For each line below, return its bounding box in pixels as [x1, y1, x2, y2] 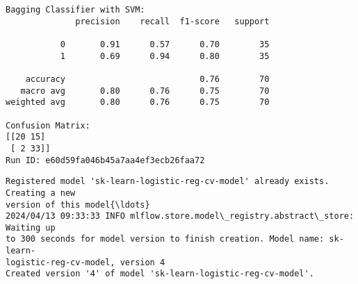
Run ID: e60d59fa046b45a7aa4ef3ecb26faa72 [6, 155, 205, 165]
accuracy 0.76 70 [25, 74, 270, 84]
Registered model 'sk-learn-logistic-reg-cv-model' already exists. [6, 176, 329, 187]
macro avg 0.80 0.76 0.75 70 [20, 85, 270, 96]
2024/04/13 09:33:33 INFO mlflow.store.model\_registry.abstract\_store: [6, 211, 355, 222]
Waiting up [6, 222, 56, 233]
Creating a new [6, 187, 76, 198]
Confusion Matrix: [6, 120, 90, 131]
